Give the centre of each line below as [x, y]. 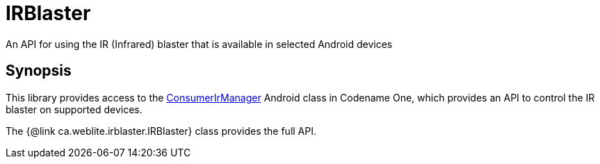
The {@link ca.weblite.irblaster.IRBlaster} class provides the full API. [161, 131]
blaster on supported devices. [74, 109]
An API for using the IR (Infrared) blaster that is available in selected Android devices [199, 44]
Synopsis [39, 71]
